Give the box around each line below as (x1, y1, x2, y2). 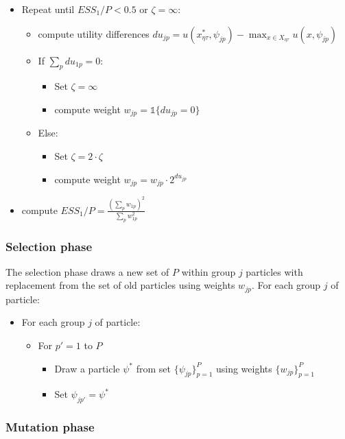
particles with (246, 264, 303, 278)
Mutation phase (5, 418, 95, 436)
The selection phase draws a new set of (5, 264, 169, 278)
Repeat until (21, 2, 75, 16)
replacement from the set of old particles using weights (5, 278, 235, 292)
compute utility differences (38, 26, 150, 40)
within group (181, 264, 236, 278)
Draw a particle (54, 361, 120, 375)
